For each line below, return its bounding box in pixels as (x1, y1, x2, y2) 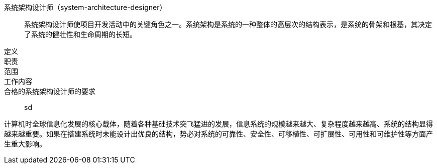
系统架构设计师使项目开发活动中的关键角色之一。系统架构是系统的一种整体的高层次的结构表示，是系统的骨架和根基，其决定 (24, 20, 432, 28)
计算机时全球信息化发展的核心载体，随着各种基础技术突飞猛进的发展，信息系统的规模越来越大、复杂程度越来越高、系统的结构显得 (4, 119, 433, 128)
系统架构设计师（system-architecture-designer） (4, 3, 167, 11)
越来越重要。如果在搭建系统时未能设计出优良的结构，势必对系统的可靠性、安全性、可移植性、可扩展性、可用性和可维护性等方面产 (4, 129, 433, 138)
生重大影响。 (4, 139, 46, 148)
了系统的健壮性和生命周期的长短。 (24, 30, 137, 38)
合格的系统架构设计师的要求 (4, 87, 95, 95)
